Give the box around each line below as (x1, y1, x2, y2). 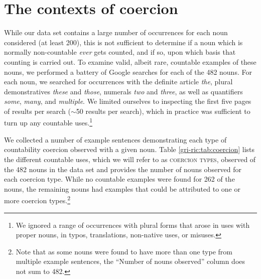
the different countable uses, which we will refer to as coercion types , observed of (4, 154, 256, 164)
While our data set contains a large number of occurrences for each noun (4, 27, 228, 38)
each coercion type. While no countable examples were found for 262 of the (4, 174, 235, 184)
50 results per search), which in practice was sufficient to (76, 105, 250, 116)
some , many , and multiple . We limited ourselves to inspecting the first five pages (4, 96, 251, 106)
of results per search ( (4, 105, 71, 116)
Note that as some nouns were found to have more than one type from (16, 246, 232, 256)
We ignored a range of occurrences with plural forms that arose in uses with (16, 219, 250, 230)
